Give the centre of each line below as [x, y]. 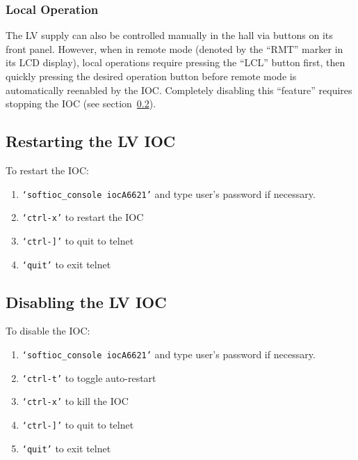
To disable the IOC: [48, 331]
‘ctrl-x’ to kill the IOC [75, 401]
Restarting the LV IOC [91, 141]
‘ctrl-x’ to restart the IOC [83, 217]
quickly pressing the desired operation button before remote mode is [151, 76]
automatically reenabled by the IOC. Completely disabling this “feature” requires [179, 90]
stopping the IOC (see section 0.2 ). [81, 103]
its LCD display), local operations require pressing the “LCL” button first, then [176, 62]
